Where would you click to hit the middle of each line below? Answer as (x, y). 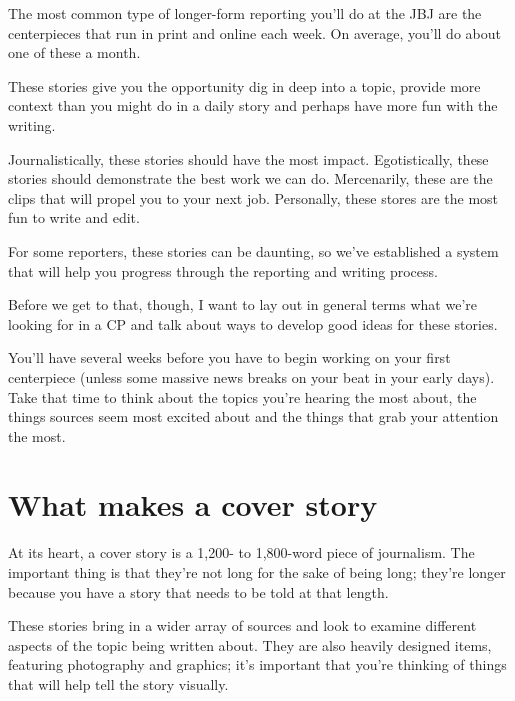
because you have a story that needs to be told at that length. (198, 591)
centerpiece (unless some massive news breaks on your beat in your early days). (251, 376)
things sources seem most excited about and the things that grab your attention (253, 416)
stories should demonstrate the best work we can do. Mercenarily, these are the (250, 178)
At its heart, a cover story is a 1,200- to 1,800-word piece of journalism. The (241, 552)
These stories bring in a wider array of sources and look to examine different (242, 625)
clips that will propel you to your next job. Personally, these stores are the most (253, 197)
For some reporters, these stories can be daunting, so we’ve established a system (253, 250)
